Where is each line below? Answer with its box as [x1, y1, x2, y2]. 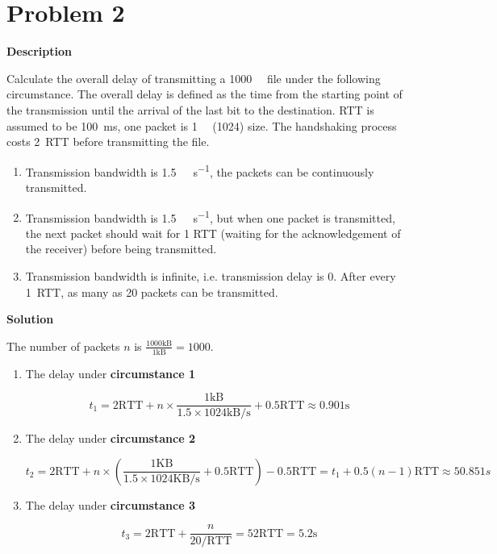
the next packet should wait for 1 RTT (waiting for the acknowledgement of [25, 224, 401, 241]
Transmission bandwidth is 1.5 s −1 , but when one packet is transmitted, [25, 206, 395, 226]
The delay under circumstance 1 [25, 364, 195, 381]
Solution [6, 310, 54, 327]
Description [6, 43, 73, 60]
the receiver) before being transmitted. [25, 240, 217, 257]
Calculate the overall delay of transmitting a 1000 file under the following [6, 69, 381, 86]
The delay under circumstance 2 [25, 430, 195, 447]
